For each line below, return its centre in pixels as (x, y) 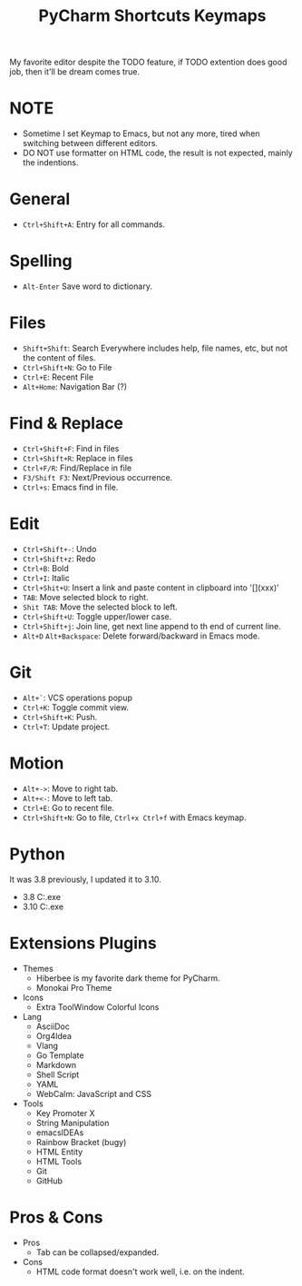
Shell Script (58, 1074)
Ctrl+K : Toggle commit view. (76, 707)
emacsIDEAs (60, 1133)
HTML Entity (59, 1152)
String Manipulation (73, 1123)
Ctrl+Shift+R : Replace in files (78, 458)
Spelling (41, 261)
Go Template (60, 1055)
